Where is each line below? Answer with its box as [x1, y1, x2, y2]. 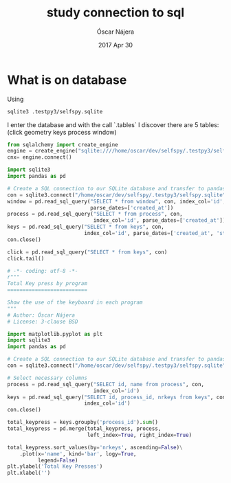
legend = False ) [37, 457, 78, 464]
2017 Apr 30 [98, 41, 133, 49]
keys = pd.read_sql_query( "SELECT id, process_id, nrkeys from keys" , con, [7, 394, 229, 401]
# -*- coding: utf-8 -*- [7, 267, 78, 274]
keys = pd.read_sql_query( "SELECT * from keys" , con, [7, 223, 165, 231]
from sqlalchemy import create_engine [7, 141, 118, 148]
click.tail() [7, 255, 45, 262]
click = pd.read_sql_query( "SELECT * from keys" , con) [7, 249, 168, 256]
